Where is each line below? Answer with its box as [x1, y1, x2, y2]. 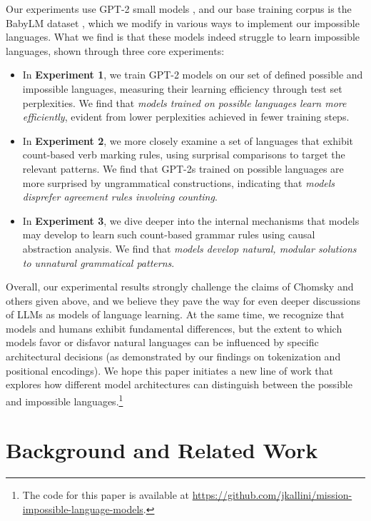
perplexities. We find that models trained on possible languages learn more [22, 95, 347, 110]
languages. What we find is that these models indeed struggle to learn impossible [6, 29, 360, 44]
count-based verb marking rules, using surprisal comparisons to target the [22, 147, 345, 162]
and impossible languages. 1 [6, 391, 123, 408]
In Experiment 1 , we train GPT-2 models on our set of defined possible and [22, 67, 363, 82]
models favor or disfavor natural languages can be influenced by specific [6, 335, 319, 350]
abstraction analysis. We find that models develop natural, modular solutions [22, 241, 357, 256]
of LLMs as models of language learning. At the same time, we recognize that [6, 307, 345, 322]
